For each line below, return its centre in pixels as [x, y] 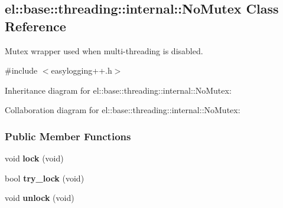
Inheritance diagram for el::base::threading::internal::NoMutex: [118, 90]
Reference [35, 26]
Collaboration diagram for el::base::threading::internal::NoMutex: [123, 110]
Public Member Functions [68, 136]
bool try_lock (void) [45, 178]
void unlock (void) [40, 198]
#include [21, 70]
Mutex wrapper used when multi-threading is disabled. [104, 50]
